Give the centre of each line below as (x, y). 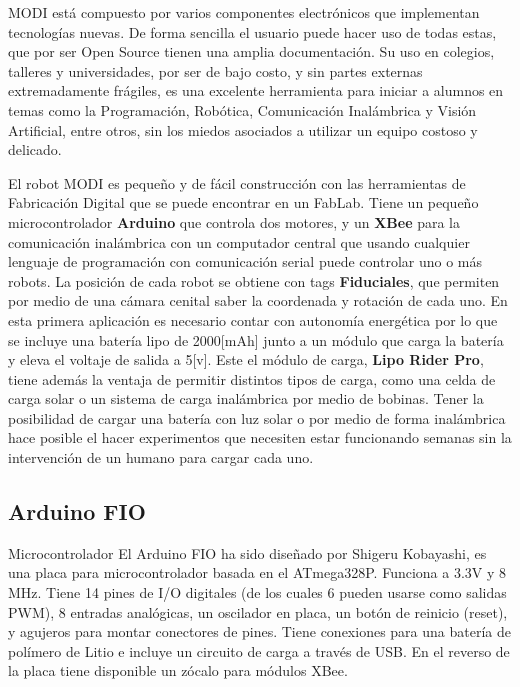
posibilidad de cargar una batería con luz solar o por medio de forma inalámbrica (257, 417)
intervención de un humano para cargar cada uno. (161, 457)
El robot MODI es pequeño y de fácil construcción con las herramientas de (237, 182)
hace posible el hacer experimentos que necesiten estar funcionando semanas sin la (260, 437)
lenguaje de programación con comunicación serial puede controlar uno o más (245, 261)
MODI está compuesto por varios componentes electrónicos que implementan (244, 12)
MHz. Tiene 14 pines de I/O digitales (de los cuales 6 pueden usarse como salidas (257, 592)
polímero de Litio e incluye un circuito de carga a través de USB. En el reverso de (259, 650)
